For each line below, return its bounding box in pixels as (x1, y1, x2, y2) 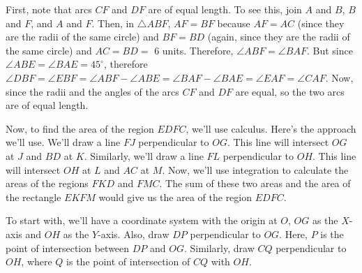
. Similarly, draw (183, 240, 255, 255)
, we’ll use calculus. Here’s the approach (186, 121, 356, 135)
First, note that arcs (6, 2, 92, 16)
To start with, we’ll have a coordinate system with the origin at (6, 213, 278, 228)
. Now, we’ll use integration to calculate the (162, 162, 349, 177)
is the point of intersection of (66, 254, 190, 269)
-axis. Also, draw (98, 226, 169, 241)
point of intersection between (6, 240, 130, 255)
